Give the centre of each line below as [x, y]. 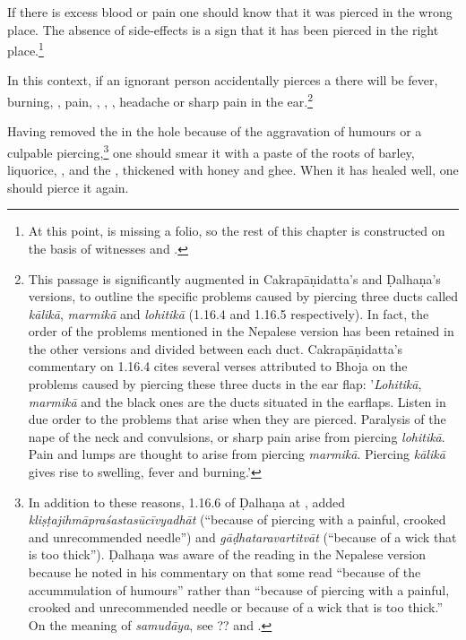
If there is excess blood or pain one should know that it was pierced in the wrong [230, 12]
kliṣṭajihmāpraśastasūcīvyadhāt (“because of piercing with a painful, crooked [237, 519]
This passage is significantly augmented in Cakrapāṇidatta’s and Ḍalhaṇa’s [234, 278]
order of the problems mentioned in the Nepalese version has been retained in [241, 331]
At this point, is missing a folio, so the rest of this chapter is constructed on [237, 231]
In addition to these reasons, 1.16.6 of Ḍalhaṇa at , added [187, 502]
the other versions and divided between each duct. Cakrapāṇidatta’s [216, 348]
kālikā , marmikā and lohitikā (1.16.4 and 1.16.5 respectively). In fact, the [229, 313]
